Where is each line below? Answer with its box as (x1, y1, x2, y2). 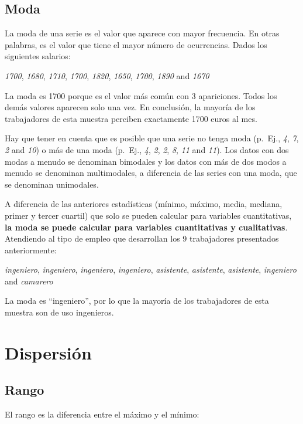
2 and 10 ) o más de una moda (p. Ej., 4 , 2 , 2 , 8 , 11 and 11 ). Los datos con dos (5, 143, 289, 155)
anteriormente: (5, 243, 57, 256)
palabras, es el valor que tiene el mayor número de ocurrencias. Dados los (5, 38, 267, 50)
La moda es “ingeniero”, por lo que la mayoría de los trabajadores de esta (5, 294, 269, 307)
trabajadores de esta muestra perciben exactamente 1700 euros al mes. (5, 112, 257, 124)
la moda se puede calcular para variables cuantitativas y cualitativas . (5, 221, 288, 233)
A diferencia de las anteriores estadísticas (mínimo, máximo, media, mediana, (5, 198, 283, 210)
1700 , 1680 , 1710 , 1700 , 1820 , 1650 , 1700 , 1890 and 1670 (5, 69, 209, 82)
